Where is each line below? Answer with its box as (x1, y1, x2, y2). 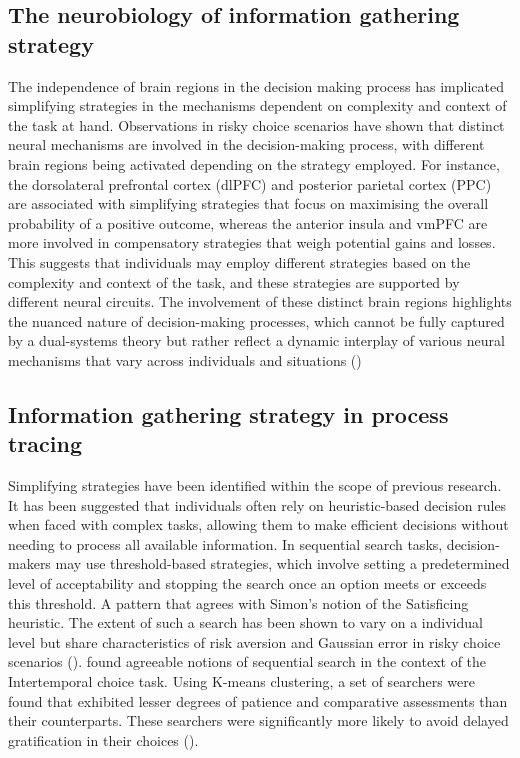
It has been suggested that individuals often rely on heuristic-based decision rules (8, 494, 507, 515)
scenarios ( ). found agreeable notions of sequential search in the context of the (8, 651, 487, 672)
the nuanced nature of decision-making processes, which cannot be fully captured (8, 310, 505, 331)
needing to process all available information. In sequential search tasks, (8, 533, 443, 554)
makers (8, 553, 51, 574)
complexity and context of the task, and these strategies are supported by (8, 271, 460, 292)
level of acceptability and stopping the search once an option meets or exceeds (8, 573, 487, 594)
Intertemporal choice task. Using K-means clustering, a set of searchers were (8, 671, 475, 692)
